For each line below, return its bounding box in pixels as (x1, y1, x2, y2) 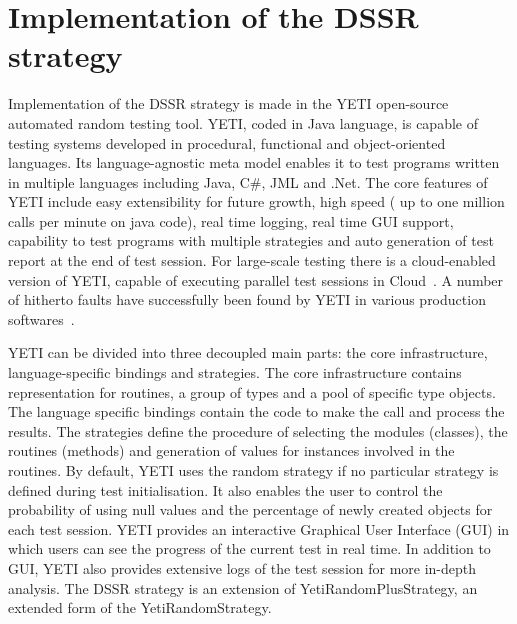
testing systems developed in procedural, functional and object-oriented (8, 132, 446, 153)
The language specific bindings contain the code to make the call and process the (8, 401, 505, 422)
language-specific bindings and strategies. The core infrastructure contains (8, 362, 462, 383)
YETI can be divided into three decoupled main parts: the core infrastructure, (8, 342, 488, 363)
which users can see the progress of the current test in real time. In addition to (8, 538, 491, 559)
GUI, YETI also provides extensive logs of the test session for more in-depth (8, 557, 477, 578)
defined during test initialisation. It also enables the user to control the (8, 479, 443, 500)
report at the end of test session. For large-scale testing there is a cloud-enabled (8, 250, 496, 271)
